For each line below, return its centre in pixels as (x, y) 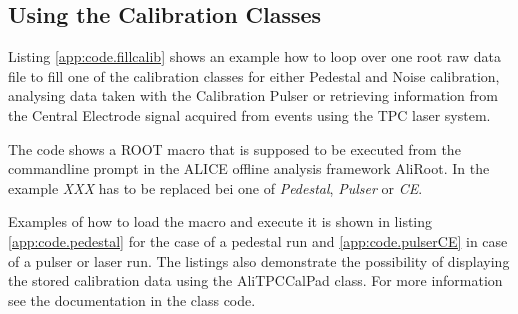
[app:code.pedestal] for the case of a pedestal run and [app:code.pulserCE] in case (258, 240)
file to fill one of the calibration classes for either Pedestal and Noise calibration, (254, 75)
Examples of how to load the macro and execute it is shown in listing (220, 221)
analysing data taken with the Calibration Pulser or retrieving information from (253, 95)
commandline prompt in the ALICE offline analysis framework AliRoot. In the (249, 168)
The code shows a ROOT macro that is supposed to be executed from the (234, 148)
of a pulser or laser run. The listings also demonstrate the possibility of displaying (259, 260)
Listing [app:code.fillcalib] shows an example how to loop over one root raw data (254, 56)
